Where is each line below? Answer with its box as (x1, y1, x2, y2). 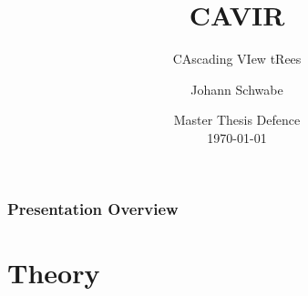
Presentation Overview (7, 197, 179, 219)
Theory (7, 253, 100, 291)
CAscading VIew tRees (172, 49, 302, 68)
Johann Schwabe (190, 79, 283, 98)
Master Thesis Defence (173, 110, 301, 129)
